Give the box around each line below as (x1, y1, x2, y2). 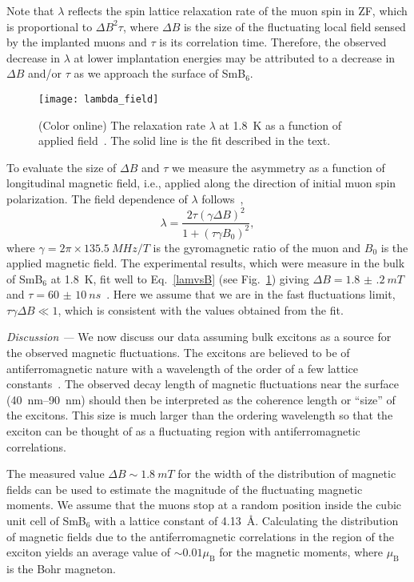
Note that (6, 2, 54, 18)
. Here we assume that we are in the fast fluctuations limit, (106, 286, 396, 303)
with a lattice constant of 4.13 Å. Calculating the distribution (94, 512, 399, 528)
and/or (27, 65, 62, 82)
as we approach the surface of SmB (74, 65, 246, 82)
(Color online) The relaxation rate (38, 116, 205, 133)
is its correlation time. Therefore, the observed (159, 34, 387, 50)
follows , (201, 191, 244, 207)
